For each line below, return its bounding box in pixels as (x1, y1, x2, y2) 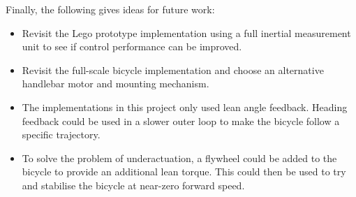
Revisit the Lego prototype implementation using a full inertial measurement (22, 25, 351, 40)
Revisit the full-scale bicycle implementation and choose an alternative (22, 62, 324, 77)
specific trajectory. (22, 127, 101, 142)
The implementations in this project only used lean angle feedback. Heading (22, 99, 348, 114)
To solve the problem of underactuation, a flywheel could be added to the (22, 150, 337, 165)
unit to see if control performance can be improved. (22, 39, 242, 54)
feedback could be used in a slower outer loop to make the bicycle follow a (22, 113, 340, 128)
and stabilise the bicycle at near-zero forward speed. (22, 177, 245, 192)
